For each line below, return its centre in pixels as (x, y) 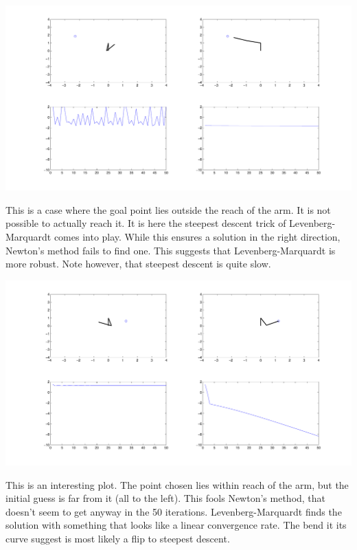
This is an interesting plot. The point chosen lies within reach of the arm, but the (177, 484)
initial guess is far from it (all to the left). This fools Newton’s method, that (166, 498)
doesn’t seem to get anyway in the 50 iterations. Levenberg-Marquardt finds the (174, 511)
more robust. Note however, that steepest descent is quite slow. (138, 264)
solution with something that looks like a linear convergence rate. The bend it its (176, 525)
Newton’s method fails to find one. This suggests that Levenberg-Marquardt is (171, 250)
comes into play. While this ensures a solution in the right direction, (197, 236)
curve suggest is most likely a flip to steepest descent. (118, 538)
